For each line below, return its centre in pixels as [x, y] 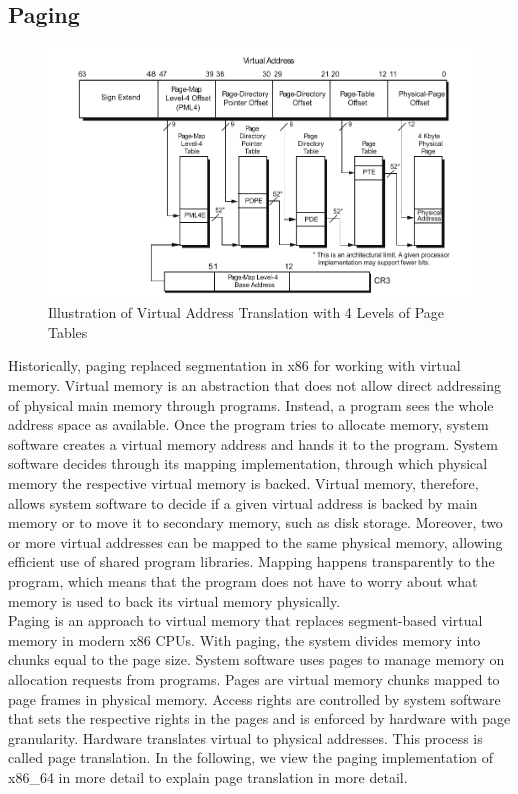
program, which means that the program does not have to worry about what [243, 580]
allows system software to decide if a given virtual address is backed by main [243, 502]
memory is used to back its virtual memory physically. [174, 600]
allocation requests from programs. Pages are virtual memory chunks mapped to [254, 678]
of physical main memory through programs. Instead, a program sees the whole [251, 404]
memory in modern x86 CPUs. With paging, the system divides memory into [244, 639]
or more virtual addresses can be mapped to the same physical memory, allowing [255, 541]
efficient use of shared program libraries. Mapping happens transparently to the [251, 561]
